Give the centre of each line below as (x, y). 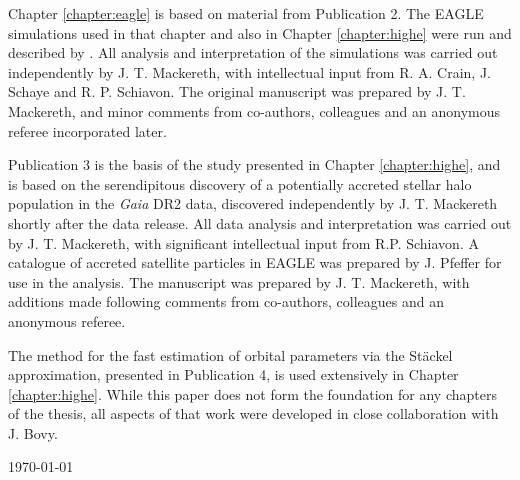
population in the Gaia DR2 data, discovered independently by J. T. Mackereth (253, 203)
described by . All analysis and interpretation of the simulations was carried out (253, 52)
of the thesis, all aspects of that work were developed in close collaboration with (253, 413)
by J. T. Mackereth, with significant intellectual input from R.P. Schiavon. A (243, 242)
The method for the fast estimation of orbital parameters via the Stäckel (230, 354)
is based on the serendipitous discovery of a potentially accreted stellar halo (240, 183)
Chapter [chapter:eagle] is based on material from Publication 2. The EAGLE (246, 13)
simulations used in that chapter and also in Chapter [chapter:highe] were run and (260, 32)
